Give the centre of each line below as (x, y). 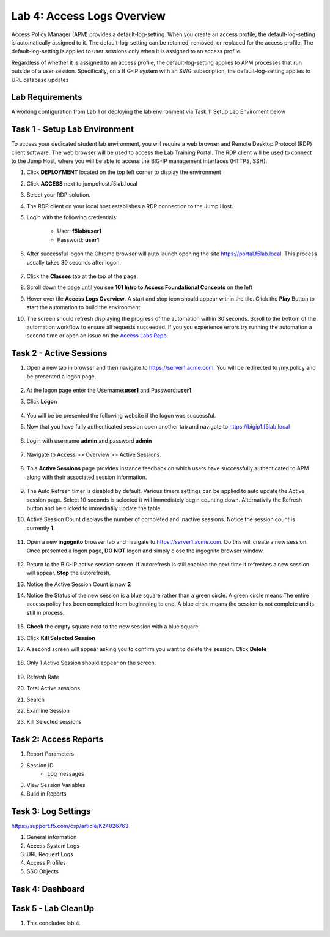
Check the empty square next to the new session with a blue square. (113, 627)
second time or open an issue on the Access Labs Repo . (97, 336)
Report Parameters (50, 754)
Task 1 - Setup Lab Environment (73, 130)
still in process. (46, 612)
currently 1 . (41, 528)
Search (36, 699)
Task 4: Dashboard (48, 889)
